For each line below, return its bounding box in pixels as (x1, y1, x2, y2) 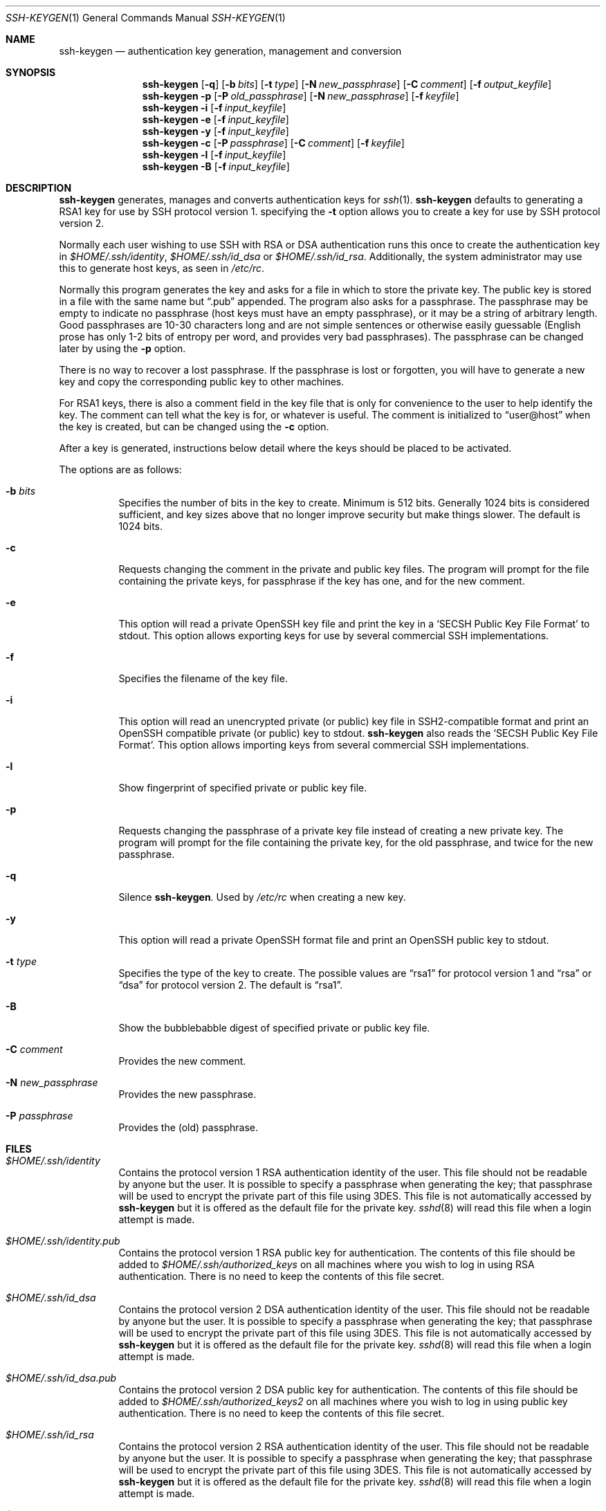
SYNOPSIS (6, 66, 56, 78)
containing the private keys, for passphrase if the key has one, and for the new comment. (118, 575, 525, 587)
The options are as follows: (59, 464, 182, 475)
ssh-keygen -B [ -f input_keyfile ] (142, 161, 290, 172)
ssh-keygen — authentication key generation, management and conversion (59, 45, 402, 57)
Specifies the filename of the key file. (118, 672, 288, 684)
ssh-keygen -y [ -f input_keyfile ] (142, 125, 289, 137)
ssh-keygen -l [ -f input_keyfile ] (142, 149, 286, 161)
